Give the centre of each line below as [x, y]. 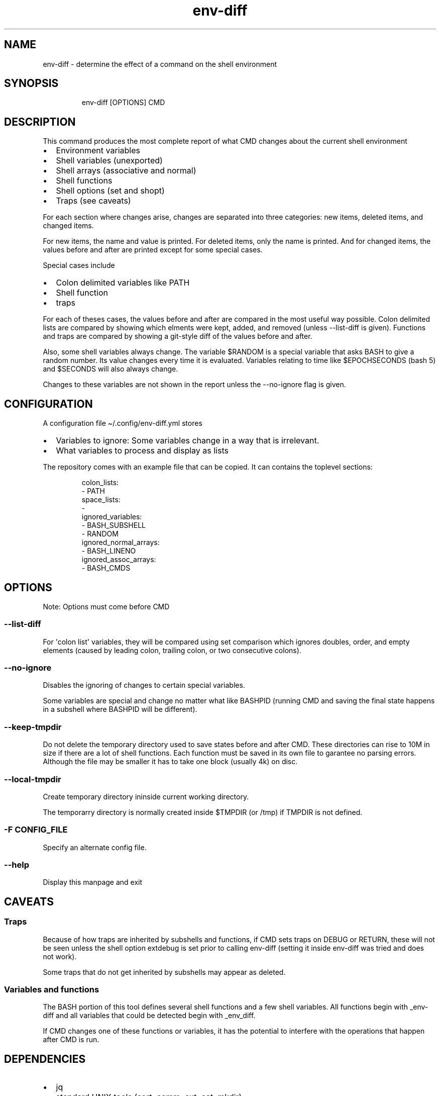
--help [17, 865]
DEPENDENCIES [45, 1059]
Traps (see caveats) [93, 201]
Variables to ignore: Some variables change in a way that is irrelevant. [188, 441]
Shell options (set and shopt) [110, 191]
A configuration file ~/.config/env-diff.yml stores [123, 423]
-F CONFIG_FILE [36, 830]
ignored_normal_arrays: [121, 542]
